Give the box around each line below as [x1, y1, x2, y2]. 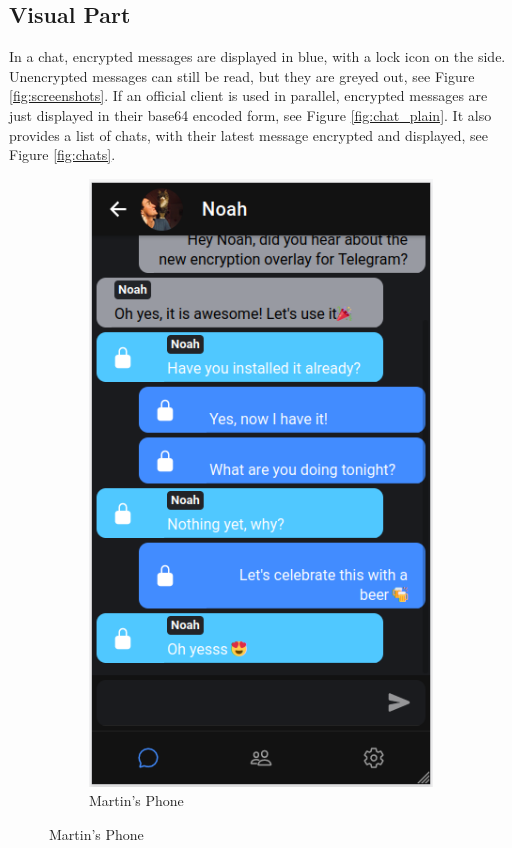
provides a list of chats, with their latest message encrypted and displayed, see [9, 124, 489, 145]
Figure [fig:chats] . [9, 144, 116, 165]
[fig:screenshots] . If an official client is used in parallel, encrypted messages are [9, 85, 488, 106]
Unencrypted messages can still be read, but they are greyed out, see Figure [9, 65, 475, 86]
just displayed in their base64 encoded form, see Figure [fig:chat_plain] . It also [9, 104, 492, 125]
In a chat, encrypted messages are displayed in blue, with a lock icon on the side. [9, 46, 506, 67]
